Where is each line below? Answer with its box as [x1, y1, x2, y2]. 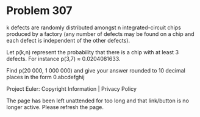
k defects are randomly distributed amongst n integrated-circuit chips [6, 24, 181, 31]
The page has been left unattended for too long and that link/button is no [6, 97, 189, 104]
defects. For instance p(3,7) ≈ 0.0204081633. [6, 55, 121, 62]
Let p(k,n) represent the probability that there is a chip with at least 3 [6, 48, 179, 55]
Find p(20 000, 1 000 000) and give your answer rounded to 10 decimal [6, 66, 186, 74]
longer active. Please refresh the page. [6, 103, 104, 110]
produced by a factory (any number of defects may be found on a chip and [6, 30, 195, 37]
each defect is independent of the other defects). [6, 37, 130, 44]
